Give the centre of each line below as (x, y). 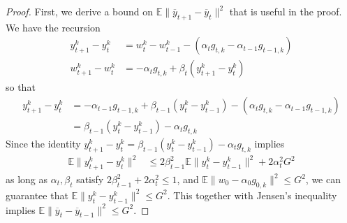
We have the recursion (53, 27)
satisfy (90, 179)
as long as (27, 179)
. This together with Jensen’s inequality (252, 195)
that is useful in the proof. (286, 11)
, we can (323, 179)
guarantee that (37, 195)
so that (21, 87)
